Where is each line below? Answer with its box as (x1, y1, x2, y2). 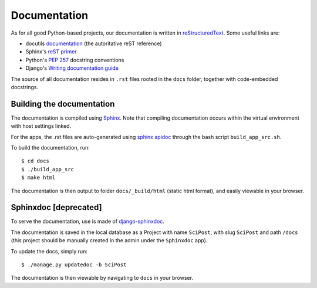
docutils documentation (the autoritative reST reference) (25, 40, 162, 47)
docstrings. (11, 83, 39, 90)
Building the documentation (11, 99, 115, 109)
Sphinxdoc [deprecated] (11, 202, 102, 212)
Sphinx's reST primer (25, 48, 77, 55)
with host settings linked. (11, 123, 72, 130)
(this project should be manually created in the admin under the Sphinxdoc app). (11, 237, 208, 244)
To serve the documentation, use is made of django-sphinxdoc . (11, 218, 164, 225)
